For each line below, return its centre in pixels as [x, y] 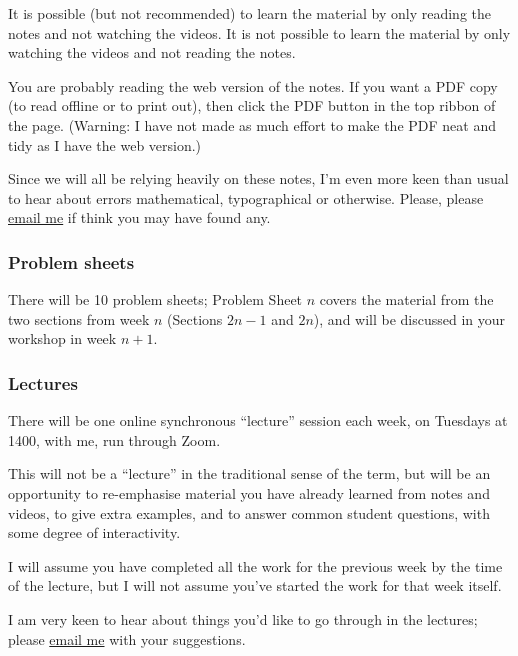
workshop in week [62, 338]
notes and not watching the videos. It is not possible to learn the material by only [259, 32]
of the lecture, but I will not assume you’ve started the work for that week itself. [255, 585]
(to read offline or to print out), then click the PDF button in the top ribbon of [252, 105]
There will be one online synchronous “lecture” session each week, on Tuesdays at [258, 420]
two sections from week [79, 318]
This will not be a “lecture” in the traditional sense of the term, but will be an [249, 473]
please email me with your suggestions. [127, 638]
